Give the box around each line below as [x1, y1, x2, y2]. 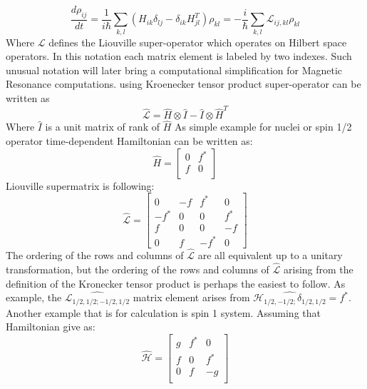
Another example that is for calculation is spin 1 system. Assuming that [6, 305, 321, 320]
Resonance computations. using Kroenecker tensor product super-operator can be [6, 76, 361, 91]
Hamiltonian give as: [6, 319, 95, 334]
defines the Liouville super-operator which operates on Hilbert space [48, 34, 347, 49]
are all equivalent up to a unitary [197, 248, 343, 263]
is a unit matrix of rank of [45, 119, 160, 134]
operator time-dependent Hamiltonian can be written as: [6, 133, 253, 148]
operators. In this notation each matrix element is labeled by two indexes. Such [6, 49, 352, 64]
